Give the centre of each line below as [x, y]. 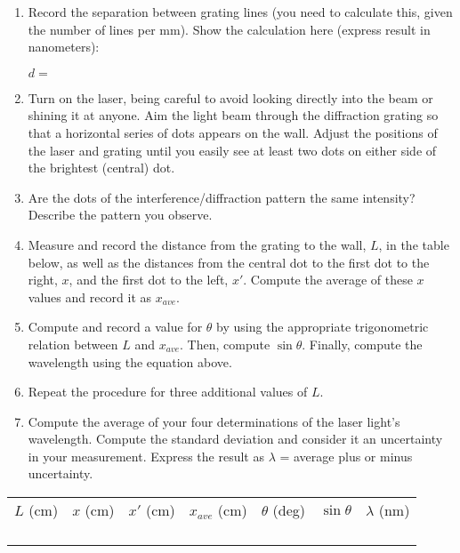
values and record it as [90, 297]
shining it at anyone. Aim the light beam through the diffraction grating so [233, 115]
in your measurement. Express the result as [146, 456]
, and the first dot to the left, [149, 280]
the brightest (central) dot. [101, 168]
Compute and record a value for [115, 327]
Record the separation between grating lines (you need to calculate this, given [240, 12]
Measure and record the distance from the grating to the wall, [197, 244]
